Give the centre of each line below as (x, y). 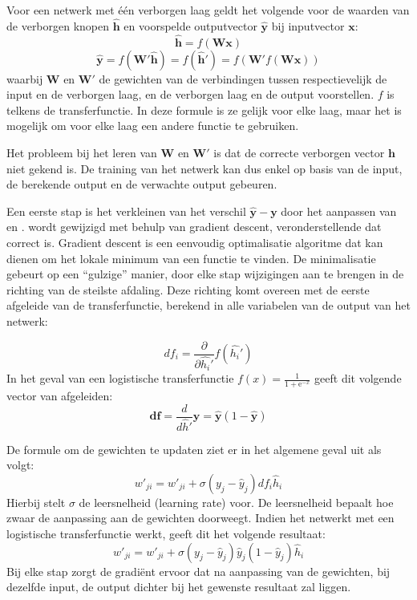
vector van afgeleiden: (60, 395)
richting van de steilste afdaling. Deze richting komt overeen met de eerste (188, 289)
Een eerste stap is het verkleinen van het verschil (126, 211)
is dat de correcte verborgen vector (299, 152)
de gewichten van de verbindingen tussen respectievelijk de (243, 78)
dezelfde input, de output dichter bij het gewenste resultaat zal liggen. (179, 587)
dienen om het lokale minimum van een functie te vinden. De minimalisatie (191, 258)
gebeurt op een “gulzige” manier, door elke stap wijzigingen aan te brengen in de (205, 274)
